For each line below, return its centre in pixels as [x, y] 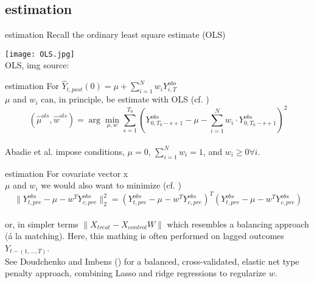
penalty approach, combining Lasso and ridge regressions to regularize [135, 273]
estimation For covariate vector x [67, 173]
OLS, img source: [37, 65]
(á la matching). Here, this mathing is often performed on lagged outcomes [145, 236]
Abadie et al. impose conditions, [65, 151]
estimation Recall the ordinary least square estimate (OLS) [115, 34]
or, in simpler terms [42, 224]
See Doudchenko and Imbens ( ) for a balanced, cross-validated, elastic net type [152, 261]
